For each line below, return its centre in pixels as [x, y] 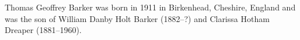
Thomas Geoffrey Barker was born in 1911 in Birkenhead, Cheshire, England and [150, 7]
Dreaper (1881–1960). [43, 30]
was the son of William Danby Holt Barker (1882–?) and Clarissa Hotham [137, 18]
